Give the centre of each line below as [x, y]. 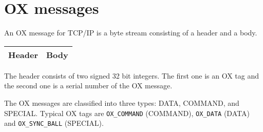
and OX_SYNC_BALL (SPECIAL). [54, 123]
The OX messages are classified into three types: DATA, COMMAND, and [122, 102]
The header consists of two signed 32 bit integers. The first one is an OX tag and [132, 75]
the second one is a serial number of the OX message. [88, 86]
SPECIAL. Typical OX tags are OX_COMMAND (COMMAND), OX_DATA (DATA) [127, 113]
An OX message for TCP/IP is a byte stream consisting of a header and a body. [131, 33]
